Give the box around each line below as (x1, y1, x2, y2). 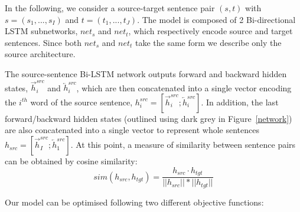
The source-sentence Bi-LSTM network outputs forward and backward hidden (5, 67, 287, 79)
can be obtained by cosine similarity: (5, 155, 138, 167)
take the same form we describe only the (135, 36, 282, 48)
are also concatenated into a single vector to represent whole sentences (5, 124, 259, 136)
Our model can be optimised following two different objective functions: (5, 196, 264, 208)
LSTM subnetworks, (5, 25, 78, 37)
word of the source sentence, (30, 95, 133, 108)
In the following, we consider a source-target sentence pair (5, 2, 215, 14)
